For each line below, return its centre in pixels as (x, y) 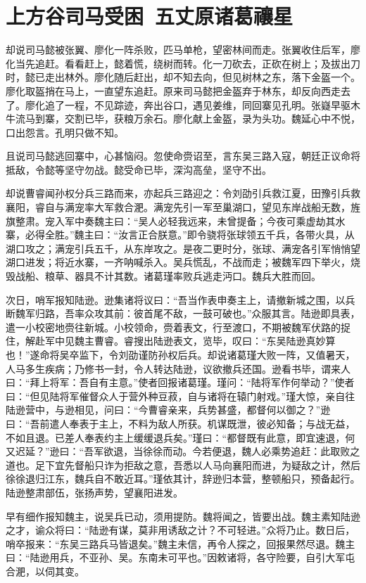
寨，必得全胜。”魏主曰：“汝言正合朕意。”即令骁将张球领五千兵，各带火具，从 (180, 235)
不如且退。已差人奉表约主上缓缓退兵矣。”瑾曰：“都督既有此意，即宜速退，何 (181, 437)
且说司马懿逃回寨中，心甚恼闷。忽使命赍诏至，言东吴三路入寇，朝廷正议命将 (183, 156)
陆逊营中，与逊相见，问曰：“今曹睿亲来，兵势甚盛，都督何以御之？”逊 (168, 410)
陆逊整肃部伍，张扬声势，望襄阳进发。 (94, 492)
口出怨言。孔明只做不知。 (65, 132)
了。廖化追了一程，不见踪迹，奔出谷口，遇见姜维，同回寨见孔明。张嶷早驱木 (183, 104)
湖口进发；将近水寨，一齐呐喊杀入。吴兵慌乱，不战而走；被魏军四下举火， (178, 262)
